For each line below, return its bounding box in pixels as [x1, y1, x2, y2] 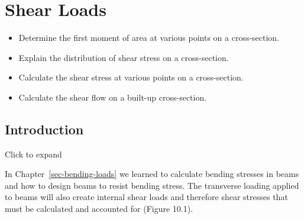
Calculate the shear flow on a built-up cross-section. [18, 91, 207, 103]
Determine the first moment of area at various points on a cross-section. [18, 31, 280, 44]
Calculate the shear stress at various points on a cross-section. [18, 71, 244, 83]
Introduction [5, 120, 84, 138]
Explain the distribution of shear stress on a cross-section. [18, 51, 229, 63]
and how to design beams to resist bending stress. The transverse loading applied [5, 179, 299, 191]
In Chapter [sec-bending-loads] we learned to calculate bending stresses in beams [5, 168, 299, 180]
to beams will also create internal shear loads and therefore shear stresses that [5, 191, 288, 203]
